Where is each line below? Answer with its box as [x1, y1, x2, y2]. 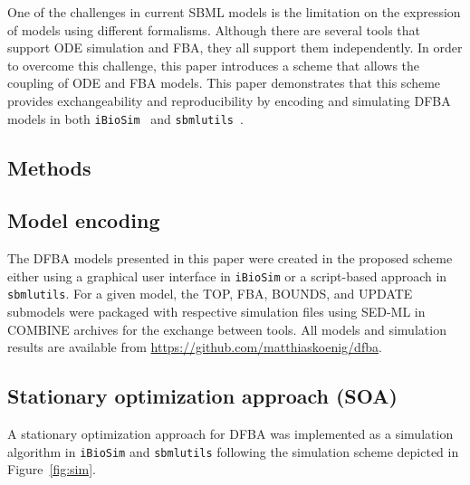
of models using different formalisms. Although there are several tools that [7, 20, 421, 39]
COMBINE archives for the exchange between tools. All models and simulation [7, 319, 446, 338]
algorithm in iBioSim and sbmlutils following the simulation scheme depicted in [7, 442, 459, 461]
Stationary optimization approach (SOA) [7, 382, 398, 410]
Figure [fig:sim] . [7, 460, 96, 479]
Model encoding [7, 206, 160, 234]
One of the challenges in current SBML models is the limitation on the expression [7, 3, 461, 21]
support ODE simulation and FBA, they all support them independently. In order [7, 38, 463, 57]
